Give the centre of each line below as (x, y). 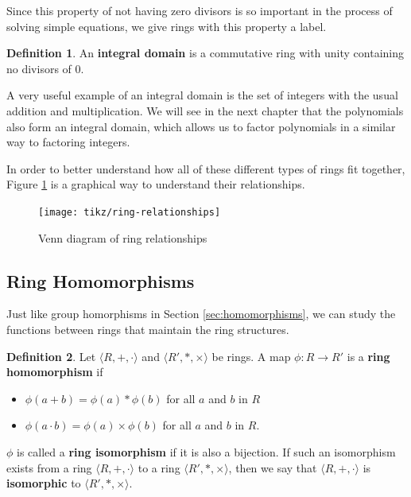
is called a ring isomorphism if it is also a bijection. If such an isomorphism (206, 451)
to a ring (159, 467)
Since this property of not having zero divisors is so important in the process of (200, 10)
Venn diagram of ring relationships (123, 237)
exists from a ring (49, 467)
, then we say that (273, 467)
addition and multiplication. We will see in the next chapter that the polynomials (205, 110)
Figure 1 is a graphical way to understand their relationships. (156, 184)
